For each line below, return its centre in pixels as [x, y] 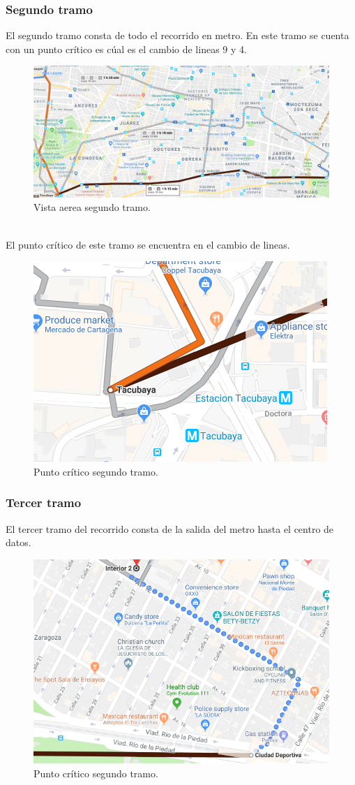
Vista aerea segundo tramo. [92, 207]
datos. [18, 542]
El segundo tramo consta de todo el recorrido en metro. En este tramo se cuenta [177, 35]
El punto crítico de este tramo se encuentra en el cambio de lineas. [148, 244]
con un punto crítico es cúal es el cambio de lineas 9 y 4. [126, 49]
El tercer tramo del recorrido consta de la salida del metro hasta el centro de [170, 528]
